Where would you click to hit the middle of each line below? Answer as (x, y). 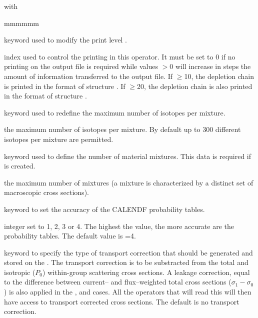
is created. (20, 166)
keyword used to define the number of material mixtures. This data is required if (128, 156)
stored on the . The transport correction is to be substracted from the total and (126, 262)
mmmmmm (21, 23)
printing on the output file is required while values (81, 66)
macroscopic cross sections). (46, 192)
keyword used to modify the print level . (65, 40)
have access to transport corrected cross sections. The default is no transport (122, 301)
